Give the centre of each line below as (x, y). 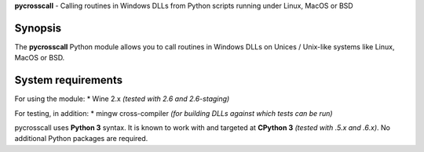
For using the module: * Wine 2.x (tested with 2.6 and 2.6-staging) (122, 99)
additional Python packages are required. (81, 139)
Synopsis (38, 28)
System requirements (69, 80)
